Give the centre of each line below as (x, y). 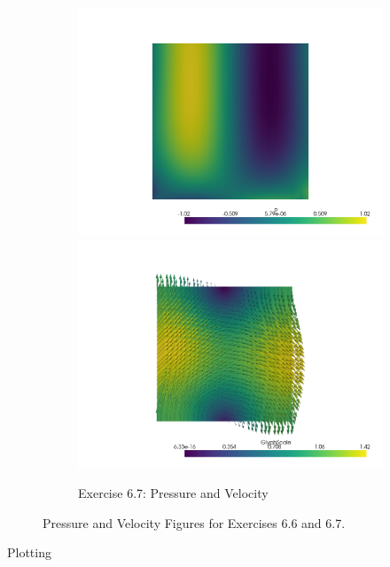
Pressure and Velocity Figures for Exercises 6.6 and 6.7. (194, 522)
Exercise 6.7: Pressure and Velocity (173, 493)
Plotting (29, 552)
